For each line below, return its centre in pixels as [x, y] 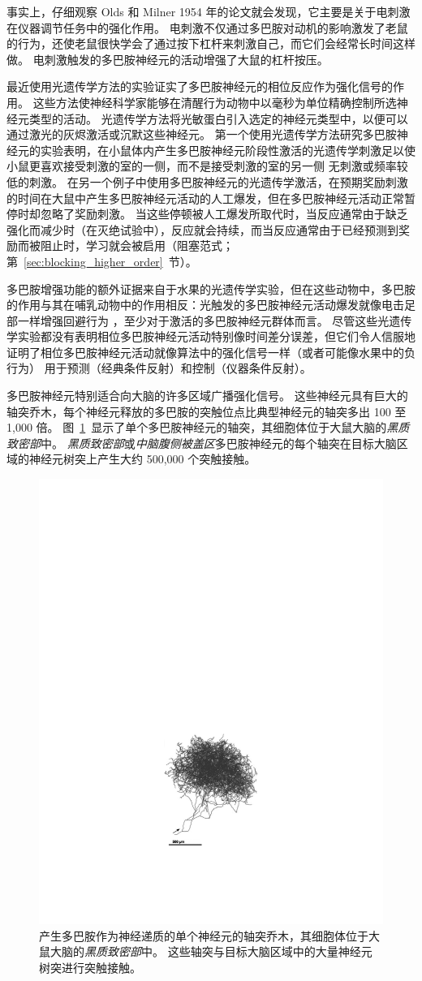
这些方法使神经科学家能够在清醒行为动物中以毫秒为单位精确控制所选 [215, 102]
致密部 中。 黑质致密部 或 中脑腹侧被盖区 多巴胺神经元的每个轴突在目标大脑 [202, 443]
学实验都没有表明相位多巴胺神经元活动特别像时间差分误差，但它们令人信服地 [211, 336]
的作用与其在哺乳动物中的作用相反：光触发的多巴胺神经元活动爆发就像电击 [205, 305]
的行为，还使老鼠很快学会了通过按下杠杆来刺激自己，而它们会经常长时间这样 [211, 43]
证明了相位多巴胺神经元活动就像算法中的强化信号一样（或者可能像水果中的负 [211, 352]
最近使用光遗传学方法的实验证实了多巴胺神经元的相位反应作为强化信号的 [200, 86]
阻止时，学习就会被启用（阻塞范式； [137, 245]
